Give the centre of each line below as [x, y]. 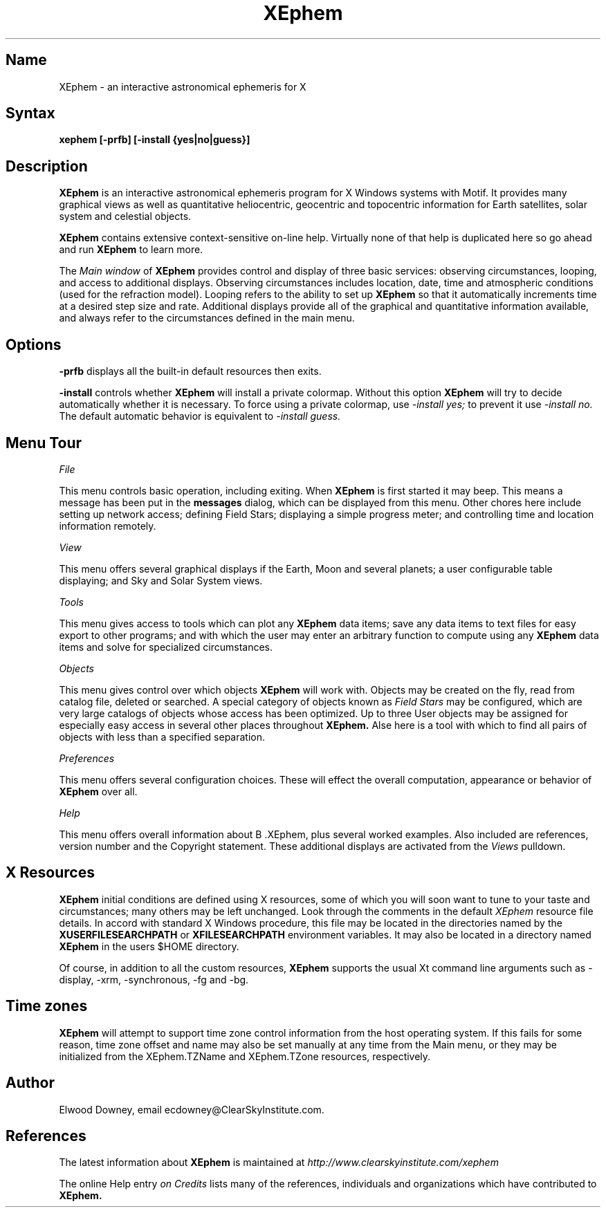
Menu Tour [44, 443]
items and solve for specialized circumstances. [166, 647]
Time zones [47, 1006]
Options [34, 344]
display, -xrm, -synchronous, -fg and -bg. [154, 979]
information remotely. [108, 526]
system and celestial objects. [125, 216]
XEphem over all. [98, 791]
